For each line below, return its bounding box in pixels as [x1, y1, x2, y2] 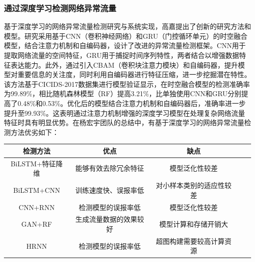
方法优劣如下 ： [10, 127, 59, 137]
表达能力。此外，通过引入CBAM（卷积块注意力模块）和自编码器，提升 [10, 59, 238, 70]
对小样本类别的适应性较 [156, 180, 232, 190]
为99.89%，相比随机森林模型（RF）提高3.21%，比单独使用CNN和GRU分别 [4, 88, 242, 99]
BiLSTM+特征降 [10, 158, 63, 168]
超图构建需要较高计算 [156, 236, 225, 246]
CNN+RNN [19, 202, 55, 212]
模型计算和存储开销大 [159, 219, 229, 229]
